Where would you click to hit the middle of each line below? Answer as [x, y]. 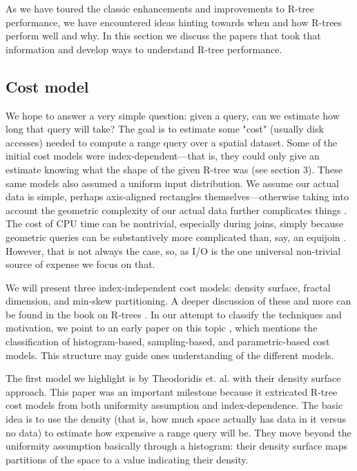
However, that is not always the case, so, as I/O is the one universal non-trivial [173, 250]
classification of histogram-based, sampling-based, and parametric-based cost [168, 342]
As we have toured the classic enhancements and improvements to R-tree [160, 8]
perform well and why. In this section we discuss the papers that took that [163, 36]
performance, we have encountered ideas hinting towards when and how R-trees [174, 22]
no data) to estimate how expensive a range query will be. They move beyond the [178, 432]
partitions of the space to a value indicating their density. [127, 459]
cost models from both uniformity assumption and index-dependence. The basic [174, 405]
